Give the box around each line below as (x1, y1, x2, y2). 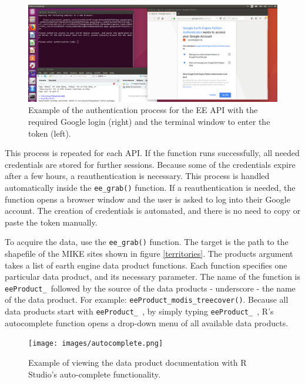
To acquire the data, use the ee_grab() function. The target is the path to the (5, 236, 289, 248)
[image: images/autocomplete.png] (28, 339, 163, 348)
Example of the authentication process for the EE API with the (28, 104, 258, 116)
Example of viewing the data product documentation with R (28, 356, 247, 369)
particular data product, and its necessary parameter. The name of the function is (5, 270, 301, 283)
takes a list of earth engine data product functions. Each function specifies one (5, 259, 287, 271)
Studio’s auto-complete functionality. (28, 368, 160, 380)
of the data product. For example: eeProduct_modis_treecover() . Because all (5, 293, 289, 306)
